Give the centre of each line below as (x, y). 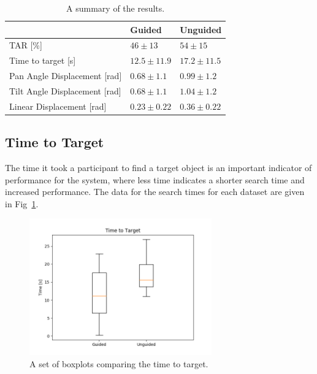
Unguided (201, 29)
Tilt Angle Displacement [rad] (65, 90)
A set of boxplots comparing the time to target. (119, 363)
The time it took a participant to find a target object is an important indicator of (158, 168)
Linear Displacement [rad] (58, 106)
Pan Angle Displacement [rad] (66, 76)
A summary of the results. (116, 8)
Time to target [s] (43, 60)
